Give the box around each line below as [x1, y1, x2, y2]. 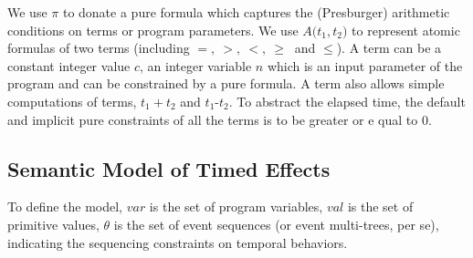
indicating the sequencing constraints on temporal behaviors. [7, 232, 348, 252]
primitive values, [7, 214, 100, 233]
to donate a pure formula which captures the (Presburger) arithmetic [62, 3, 450, 21]
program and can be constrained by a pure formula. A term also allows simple [7, 74, 445, 93]
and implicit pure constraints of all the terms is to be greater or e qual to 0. [7, 109, 432, 129]
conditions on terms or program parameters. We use [7, 20, 299, 39]
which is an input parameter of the [267, 56, 463, 75]
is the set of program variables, [149, 197, 323, 216]
